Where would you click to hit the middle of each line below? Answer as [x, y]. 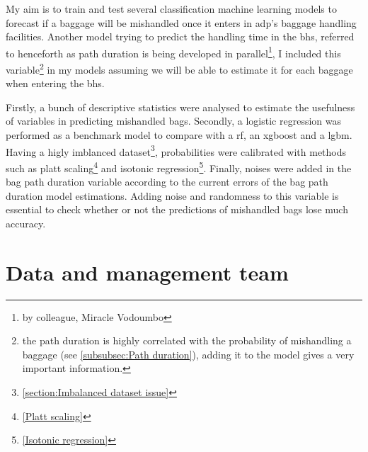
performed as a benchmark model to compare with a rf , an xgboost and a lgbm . [179, 135]
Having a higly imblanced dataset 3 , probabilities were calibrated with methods [176, 150]
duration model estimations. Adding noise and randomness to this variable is [172, 195]
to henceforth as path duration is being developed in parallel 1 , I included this [173, 52]
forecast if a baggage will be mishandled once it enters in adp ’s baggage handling [181, 22]
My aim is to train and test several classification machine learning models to [171, 9]
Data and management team [147, 272]
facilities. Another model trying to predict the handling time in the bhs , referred [180, 36]
